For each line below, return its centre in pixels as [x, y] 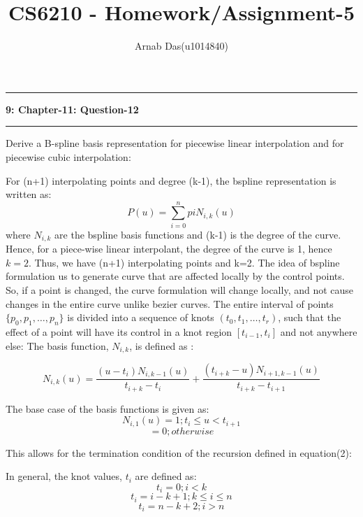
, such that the [310, 317]
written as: [29, 194]
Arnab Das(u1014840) [181, 46]
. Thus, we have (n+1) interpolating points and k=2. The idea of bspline [184, 262]
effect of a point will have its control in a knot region [119, 332]
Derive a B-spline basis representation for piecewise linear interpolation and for [175, 143]
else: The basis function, [57, 345]
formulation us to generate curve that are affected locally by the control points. [175, 276]
